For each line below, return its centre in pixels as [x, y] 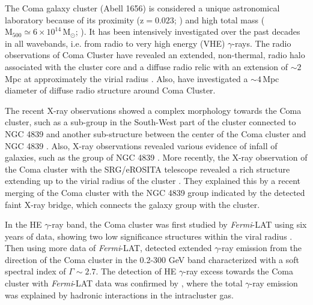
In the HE [23, 224]
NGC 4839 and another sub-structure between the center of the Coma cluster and [156, 133]
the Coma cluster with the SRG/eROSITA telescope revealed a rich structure [147, 169]
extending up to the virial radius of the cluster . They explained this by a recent [153, 181]
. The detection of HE [136, 271]
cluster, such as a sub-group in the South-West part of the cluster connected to [150, 122]
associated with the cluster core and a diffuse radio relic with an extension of [147, 66]
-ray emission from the [260, 248]
